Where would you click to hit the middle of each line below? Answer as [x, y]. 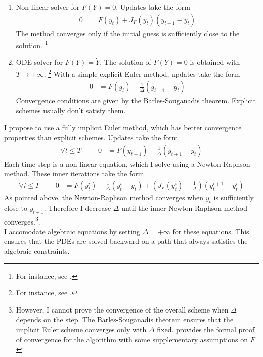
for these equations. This [211, 231]
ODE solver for [39, 62]
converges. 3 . [22, 220]
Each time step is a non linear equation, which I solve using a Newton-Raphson [127, 164]
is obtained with [215, 62]
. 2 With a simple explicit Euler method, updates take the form [142, 73]
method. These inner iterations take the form [74, 174]
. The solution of [125, 62]
